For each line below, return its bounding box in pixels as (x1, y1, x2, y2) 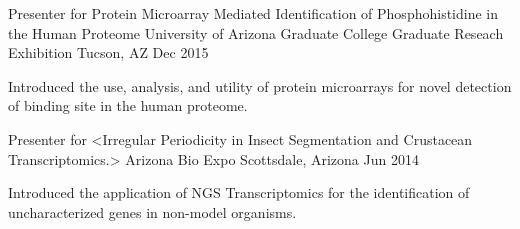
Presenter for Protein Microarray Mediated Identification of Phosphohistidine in (8, 3, 498, 23)
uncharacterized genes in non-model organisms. (8, 201, 297, 222)
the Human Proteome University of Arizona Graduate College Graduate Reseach (8, 22, 504, 43)
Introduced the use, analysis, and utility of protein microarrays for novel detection (8, 75, 512, 96)
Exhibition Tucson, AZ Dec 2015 (8, 42, 209, 63)
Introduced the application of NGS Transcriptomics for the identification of (8, 182, 470, 203)
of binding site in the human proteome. (8, 95, 248, 116)
